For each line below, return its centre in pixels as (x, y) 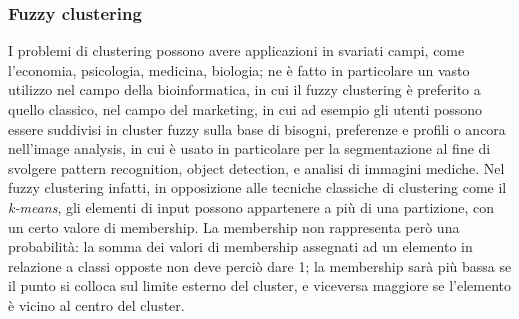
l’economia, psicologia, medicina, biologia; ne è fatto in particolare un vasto (239, 69)
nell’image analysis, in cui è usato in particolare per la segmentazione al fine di (249, 148)
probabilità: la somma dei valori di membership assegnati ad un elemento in (240, 246)
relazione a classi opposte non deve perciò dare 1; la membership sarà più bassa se (260, 265)
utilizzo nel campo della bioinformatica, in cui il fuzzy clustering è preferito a (244, 89)
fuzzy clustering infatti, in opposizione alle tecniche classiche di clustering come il (257, 187)
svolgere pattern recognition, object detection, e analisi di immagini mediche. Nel (256, 167)
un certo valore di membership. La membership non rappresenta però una (234, 226)
